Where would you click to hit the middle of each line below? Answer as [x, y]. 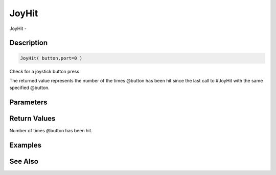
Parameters [28, 103]
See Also [24, 162]
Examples [26, 145]
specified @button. [29, 88]
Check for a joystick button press [44, 71]
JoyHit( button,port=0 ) [51, 58]
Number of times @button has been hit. [51, 131]
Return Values [32, 119]
